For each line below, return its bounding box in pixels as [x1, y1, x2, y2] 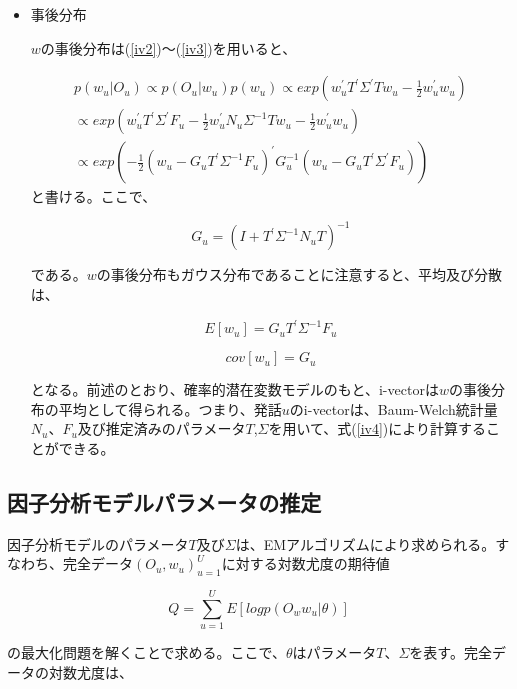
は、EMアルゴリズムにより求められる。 [235, 533, 496, 554]
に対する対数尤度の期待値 [221, 553, 390, 574]
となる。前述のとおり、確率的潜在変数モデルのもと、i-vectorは [30, 379, 439, 400]
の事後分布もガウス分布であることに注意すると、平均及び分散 [96, 264, 503, 285]
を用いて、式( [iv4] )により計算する [268, 418, 487, 439]
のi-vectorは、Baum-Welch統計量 [289, 398, 498, 419]
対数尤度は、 [48, 661, 133, 682]
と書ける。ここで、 [30, 186, 157, 207]
